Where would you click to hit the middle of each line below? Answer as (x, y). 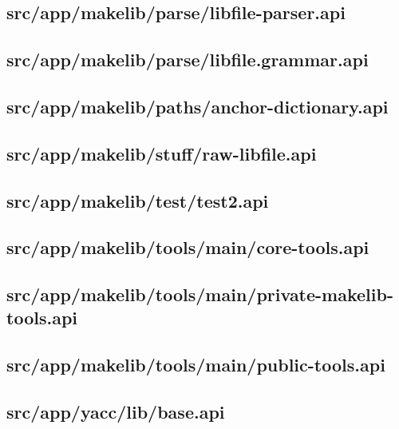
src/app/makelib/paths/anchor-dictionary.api (198, 106)
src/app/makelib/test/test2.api (138, 200)
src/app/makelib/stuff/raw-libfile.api (162, 153)
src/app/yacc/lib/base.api (116, 412)
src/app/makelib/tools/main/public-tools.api (196, 365)
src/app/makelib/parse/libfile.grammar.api (188, 60)
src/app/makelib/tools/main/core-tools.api (188, 247)
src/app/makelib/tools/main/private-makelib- (200, 294)
